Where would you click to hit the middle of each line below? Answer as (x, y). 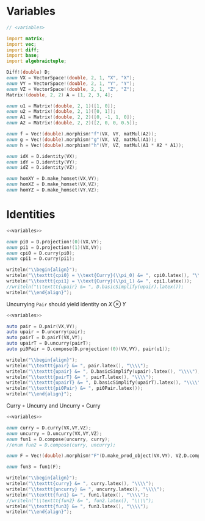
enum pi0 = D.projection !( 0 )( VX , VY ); (54, 242)
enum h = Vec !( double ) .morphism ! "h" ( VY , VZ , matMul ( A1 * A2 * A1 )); (95, 145)
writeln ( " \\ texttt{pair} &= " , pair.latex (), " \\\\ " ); (77, 365)
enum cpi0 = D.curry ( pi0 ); (41, 253)
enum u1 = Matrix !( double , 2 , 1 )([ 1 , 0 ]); (61, 106)
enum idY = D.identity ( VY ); (42, 162)
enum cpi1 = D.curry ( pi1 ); (41, 259)
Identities (31, 214)
